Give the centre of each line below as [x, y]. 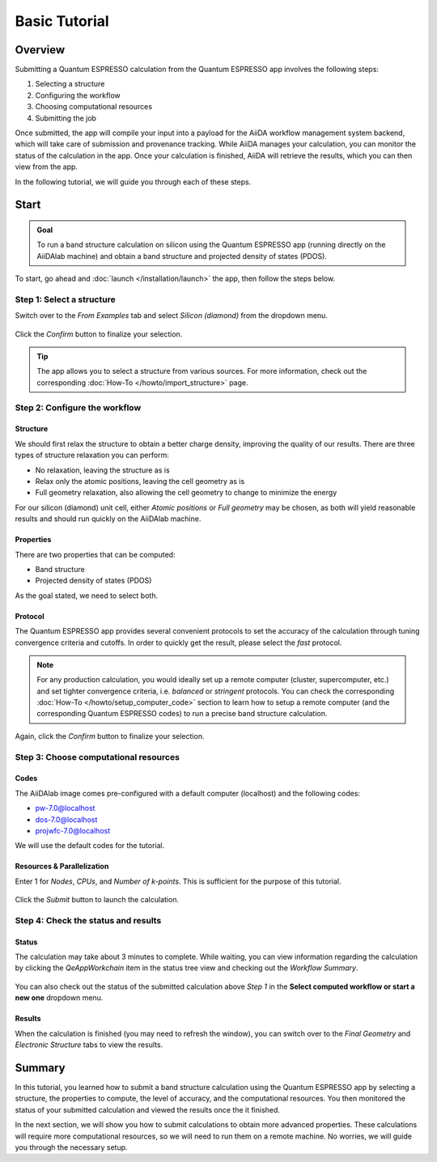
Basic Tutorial [62, 21]
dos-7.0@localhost [66, 819]
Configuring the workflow [78, 95]
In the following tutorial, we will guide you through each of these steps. [133, 181]
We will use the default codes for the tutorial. [90, 846]
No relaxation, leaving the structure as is [102, 470]
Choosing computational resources [94, 107]
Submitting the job [66, 118]
